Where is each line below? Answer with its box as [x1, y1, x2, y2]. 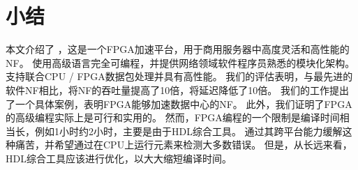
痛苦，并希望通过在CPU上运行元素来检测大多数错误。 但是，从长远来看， [15, 137, 352, 152]
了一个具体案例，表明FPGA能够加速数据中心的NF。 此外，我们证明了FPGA [6, 96, 352, 111]
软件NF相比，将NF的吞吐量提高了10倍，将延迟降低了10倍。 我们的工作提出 [6, 82, 349, 97]
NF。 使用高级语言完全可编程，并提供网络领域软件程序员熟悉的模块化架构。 [6, 55, 355, 70]
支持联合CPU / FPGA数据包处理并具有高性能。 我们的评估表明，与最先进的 [6, 69, 353, 84]
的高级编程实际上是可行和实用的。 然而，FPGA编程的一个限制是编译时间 [6, 110, 340, 125]
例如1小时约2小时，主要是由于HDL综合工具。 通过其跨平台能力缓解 [34, 123, 343, 138]
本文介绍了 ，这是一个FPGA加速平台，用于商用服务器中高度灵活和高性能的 [6, 42, 350, 56]
